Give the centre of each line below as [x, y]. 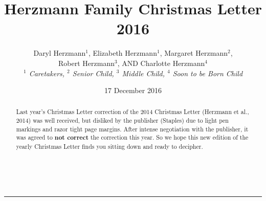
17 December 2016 [133, 90]
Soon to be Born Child [208, 73]
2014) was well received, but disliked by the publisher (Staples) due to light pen [122, 120]
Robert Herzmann [86, 63]
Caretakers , [47, 73]
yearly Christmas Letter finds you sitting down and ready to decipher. [109, 147]
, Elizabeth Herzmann [123, 53]
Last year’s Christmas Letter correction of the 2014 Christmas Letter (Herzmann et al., [132, 112]
